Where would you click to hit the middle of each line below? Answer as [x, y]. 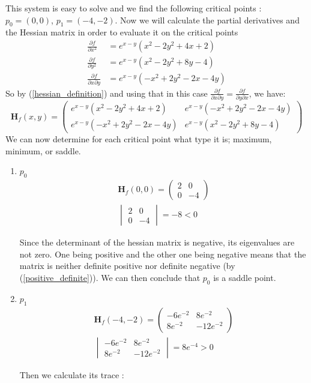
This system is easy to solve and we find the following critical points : [134, 8]
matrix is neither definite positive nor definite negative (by [127, 266]
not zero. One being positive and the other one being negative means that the [163, 254]
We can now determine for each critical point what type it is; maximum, [139, 139]
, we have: [267, 93]
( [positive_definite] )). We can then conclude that [110, 277]
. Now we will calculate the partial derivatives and [207, 20]
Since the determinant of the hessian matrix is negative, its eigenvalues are [157, 242]
